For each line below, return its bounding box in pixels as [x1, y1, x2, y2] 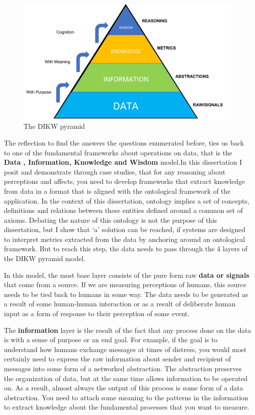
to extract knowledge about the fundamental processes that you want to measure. [4, 402, 250, 412]
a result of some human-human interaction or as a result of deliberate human [4, 298, 236, 309]
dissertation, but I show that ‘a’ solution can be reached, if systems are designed [4, 224, 246, 235]
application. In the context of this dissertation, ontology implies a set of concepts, [4, 195, 250, 206]
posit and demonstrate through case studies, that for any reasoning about [4, 166, 226, 177]
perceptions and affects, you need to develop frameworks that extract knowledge [4, 176, 245, 186]
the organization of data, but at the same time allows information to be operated [4, 373, 248, 383]
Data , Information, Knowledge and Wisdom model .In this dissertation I [4, 157, 242, 167]
